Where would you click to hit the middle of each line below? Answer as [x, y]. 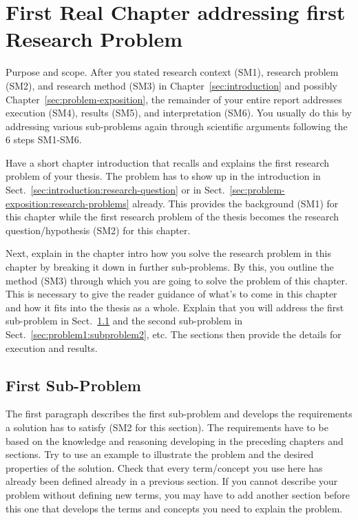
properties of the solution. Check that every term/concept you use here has [164, 467]
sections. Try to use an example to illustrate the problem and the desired [160, 454]
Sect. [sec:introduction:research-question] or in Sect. [115, 190]
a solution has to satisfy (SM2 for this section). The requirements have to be [167, 427]
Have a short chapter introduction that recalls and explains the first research [168, 162]
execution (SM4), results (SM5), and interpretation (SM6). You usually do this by [179, 113]
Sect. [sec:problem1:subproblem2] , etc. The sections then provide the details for [173, 334]
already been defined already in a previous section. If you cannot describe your [172, 481]
